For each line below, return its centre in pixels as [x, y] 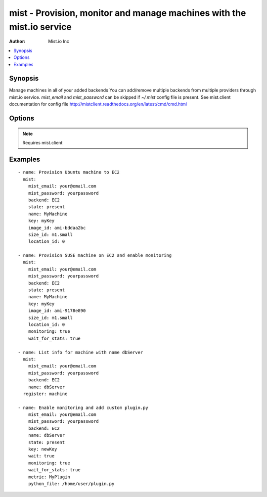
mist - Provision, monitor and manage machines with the [128, 13]
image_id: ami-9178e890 [57, 311]
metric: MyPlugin [49, 477]
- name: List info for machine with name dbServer [81, 352]
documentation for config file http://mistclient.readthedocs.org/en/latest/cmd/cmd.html [98, 104]
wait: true [41, 456]
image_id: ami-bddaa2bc [57, 228]
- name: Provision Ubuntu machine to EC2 [69, 172]
